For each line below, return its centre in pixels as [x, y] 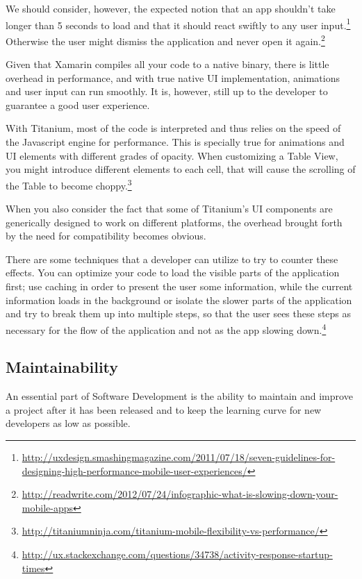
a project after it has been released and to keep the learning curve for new [164, 409]
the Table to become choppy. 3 [69, 184]
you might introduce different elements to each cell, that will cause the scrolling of [181, 169]
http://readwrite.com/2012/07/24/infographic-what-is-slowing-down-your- [180, 494]
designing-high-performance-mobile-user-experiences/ [134, 470]
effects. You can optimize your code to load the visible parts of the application [173, 272]
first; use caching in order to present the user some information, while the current [179, 286]
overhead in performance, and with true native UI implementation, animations [173, 77]
